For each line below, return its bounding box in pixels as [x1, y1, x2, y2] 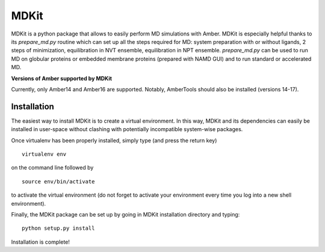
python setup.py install [22, 225, 95, 232]
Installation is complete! [11, 238, 70, 245]
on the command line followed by [11, 164, 94, 171]
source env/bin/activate [22, 178, 95, 185]
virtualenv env [22, 150, 67, 158]
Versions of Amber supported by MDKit [11, 75, 113, 82]
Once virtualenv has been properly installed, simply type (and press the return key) [11, 137, 217, 144]
